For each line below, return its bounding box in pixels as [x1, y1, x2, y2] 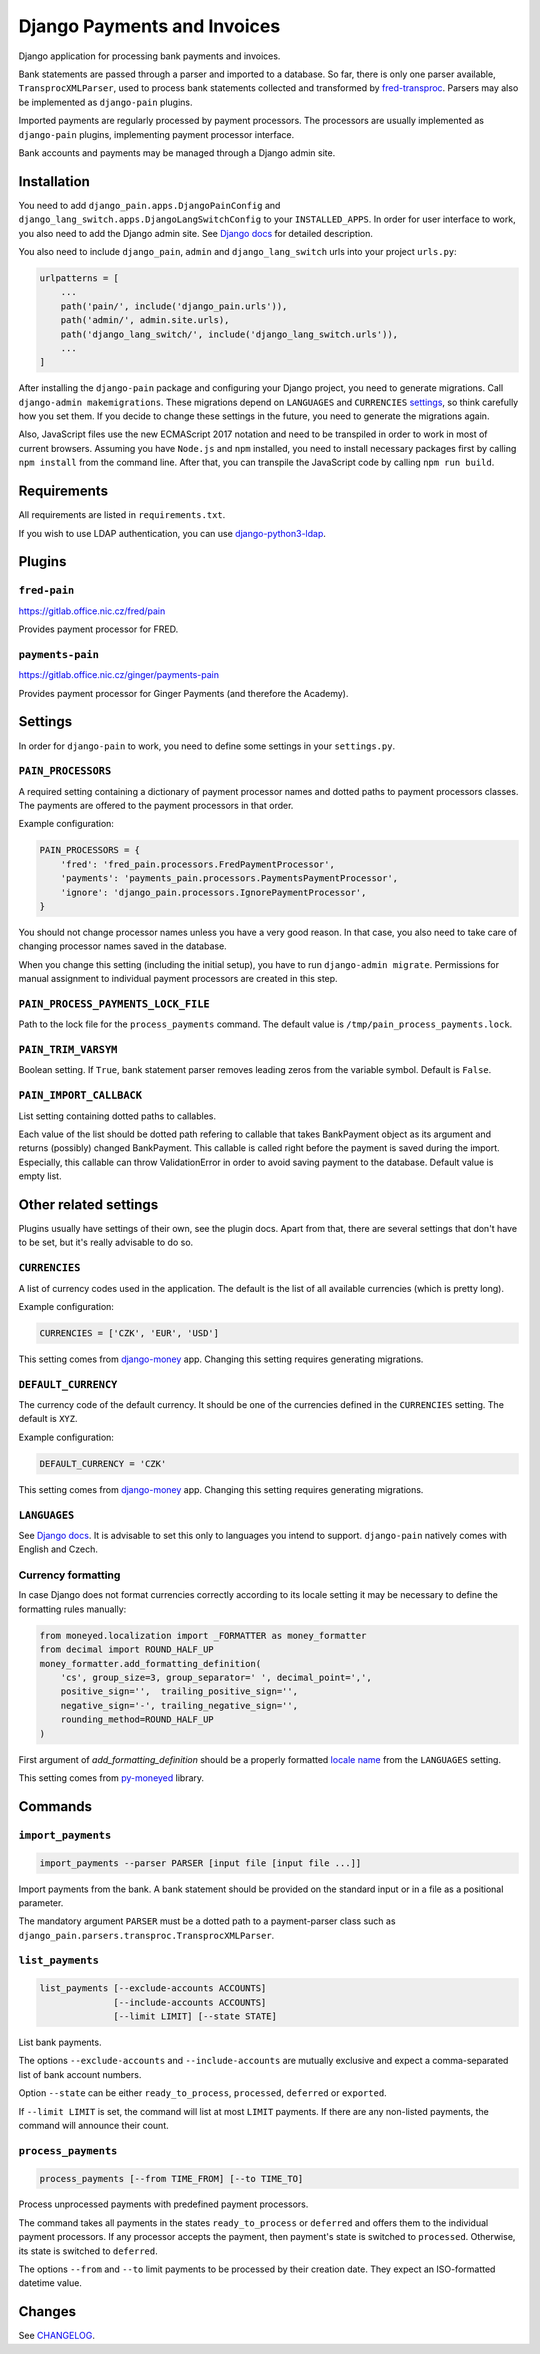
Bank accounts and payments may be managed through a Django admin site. [18, 146, 336, 159]
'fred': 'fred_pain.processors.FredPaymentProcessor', [60, 858, 335, 870]
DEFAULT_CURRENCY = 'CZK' [39, 1458, 167, 1469]
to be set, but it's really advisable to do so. [18, 1236, 194, 1249]
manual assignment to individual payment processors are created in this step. [18, 973, 339, 985]
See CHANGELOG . [18, 2330, 95, 2342]
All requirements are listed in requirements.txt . [18, 509, 226, 521]
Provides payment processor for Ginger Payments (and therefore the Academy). [18, 687, 349, 699]
